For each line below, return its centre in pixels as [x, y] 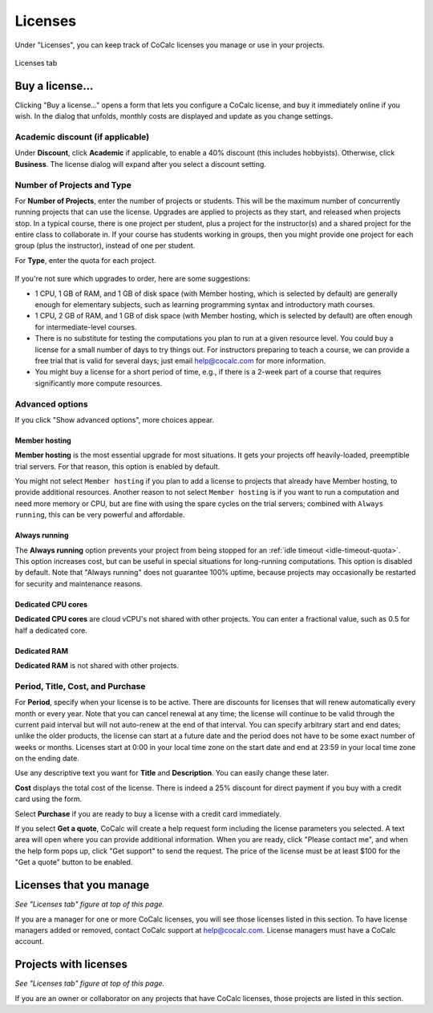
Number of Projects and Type [73, 184]
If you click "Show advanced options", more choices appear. [115, 419]
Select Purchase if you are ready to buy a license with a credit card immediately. [148, 813]
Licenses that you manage [82, 885]
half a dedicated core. [51, 630]
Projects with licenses [71, 964]
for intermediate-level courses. [86, 327]
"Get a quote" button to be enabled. [74, 862]
